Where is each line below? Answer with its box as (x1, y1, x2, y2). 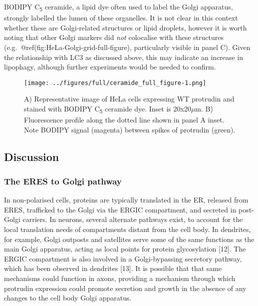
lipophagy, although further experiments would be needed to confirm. (4, 61, 216, 72)
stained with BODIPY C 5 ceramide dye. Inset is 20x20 (24, 103, 191, 115)
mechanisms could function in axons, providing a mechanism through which (4, 273, 236, 283)
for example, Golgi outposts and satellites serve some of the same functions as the (4, 233, 255, 244)
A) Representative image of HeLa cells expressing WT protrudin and (24, 93, 235, 104)
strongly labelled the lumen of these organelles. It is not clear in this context (4, 12, 238, 23)
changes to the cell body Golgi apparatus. (4, 292, 132, 303)
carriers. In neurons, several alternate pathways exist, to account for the (22, 214, 243, 224)
